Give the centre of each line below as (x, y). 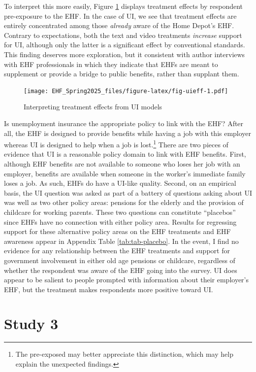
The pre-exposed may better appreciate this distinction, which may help (124, 354)
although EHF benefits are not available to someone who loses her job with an (122, 164)
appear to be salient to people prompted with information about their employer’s (126, 280)
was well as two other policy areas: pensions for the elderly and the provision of (124, 202)
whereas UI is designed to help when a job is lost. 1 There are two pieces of (116, 144)
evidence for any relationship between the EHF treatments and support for (117, 251)
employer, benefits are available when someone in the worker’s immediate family (125, 173)
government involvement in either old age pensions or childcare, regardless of (120, 260)
